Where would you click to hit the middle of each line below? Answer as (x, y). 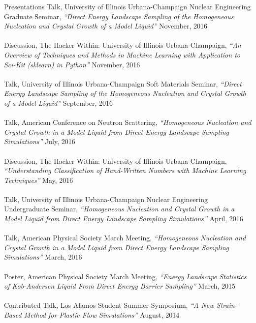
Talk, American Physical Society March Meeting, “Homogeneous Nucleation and (125, 238)
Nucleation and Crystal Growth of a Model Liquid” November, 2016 (106, 26)
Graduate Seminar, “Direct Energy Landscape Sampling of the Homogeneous (119, 16)
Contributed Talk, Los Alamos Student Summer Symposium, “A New (109, 305)
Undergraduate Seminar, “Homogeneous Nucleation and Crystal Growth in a (119, 209)
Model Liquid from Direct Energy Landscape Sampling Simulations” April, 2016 (124, 219)
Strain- (227, 305)
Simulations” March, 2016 (43, 257)
